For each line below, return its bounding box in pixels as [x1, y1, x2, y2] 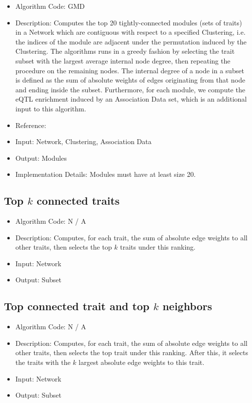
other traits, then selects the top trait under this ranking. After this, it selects [15, 347, 248, 358]
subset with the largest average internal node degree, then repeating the [15, 55, 231, 65]
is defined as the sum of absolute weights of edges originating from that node [15, 75, 245, 85]
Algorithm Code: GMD [15, 1, 85, 11]
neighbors [162, 298, 213, 314]
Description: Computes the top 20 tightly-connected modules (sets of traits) [15, 17, 242, 27]
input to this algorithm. [15, 103, 86, 113]
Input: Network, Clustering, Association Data [15, 136, 152, 147]
